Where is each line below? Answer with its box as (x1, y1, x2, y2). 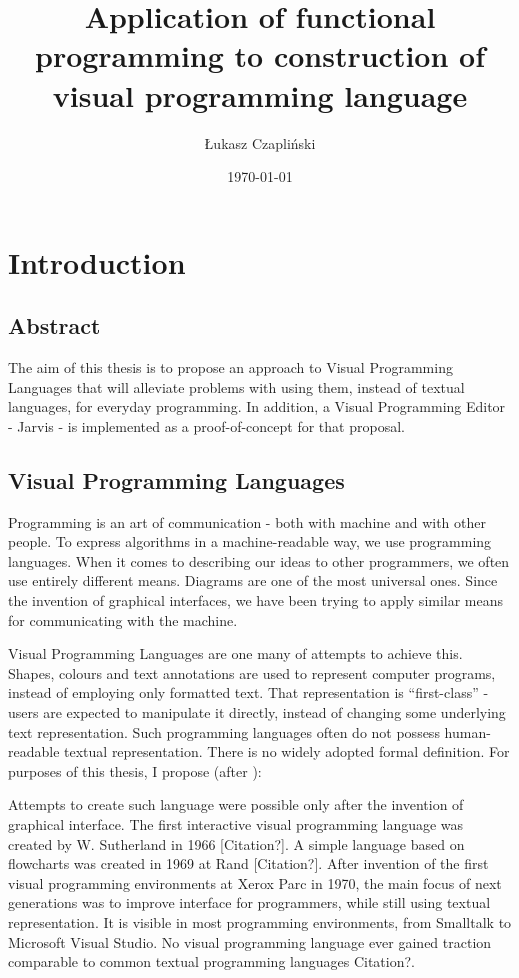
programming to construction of (34, 35, 486, 76)
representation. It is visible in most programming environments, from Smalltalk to (8, 911, 512, 932)
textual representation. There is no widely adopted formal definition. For (64, 741, 510, 762)
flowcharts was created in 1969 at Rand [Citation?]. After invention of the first (8, 853, 489, 874)
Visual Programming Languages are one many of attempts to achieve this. (8, 643, 463, 664)
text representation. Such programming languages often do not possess (8, 721, 440, 742)
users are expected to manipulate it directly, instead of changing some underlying (8, 702, 506, 722)
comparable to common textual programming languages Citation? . (8, 951, 416, 972)
